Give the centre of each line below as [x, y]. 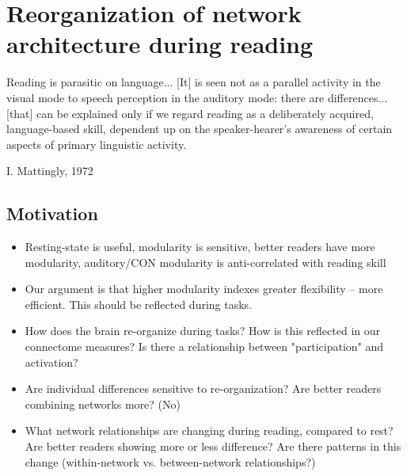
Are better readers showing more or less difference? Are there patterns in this [213, 446]
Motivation [52, 213]
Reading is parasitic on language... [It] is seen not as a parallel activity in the [194, 82]
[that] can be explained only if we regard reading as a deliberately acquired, [190, 113]
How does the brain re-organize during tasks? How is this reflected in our [203, 331]
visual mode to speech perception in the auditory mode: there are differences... [197, 97]
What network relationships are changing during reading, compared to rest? [209, 430]
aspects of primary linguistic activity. [97, 144]
